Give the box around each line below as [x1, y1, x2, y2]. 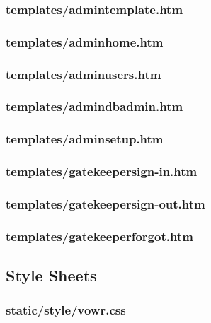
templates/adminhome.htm [6, 33, 164, 50]
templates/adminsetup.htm [6, 130, 164, 148]
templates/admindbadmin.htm [6, 98, 183, 115]
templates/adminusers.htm [6, 65, 161, 83]
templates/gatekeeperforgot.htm [6, 227, 193, 245]
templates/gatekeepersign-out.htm [6, 194, 205, 212]
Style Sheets [6, 264, 97, 286]
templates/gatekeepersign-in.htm [6, 163, 198, 180]
